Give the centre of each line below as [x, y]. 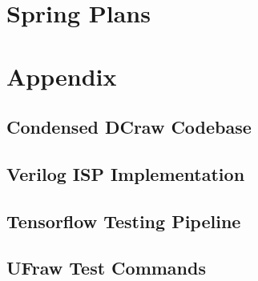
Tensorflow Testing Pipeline [124, 221]
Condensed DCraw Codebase [129, 127]
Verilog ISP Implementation [126, 173]
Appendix [62, 76]
